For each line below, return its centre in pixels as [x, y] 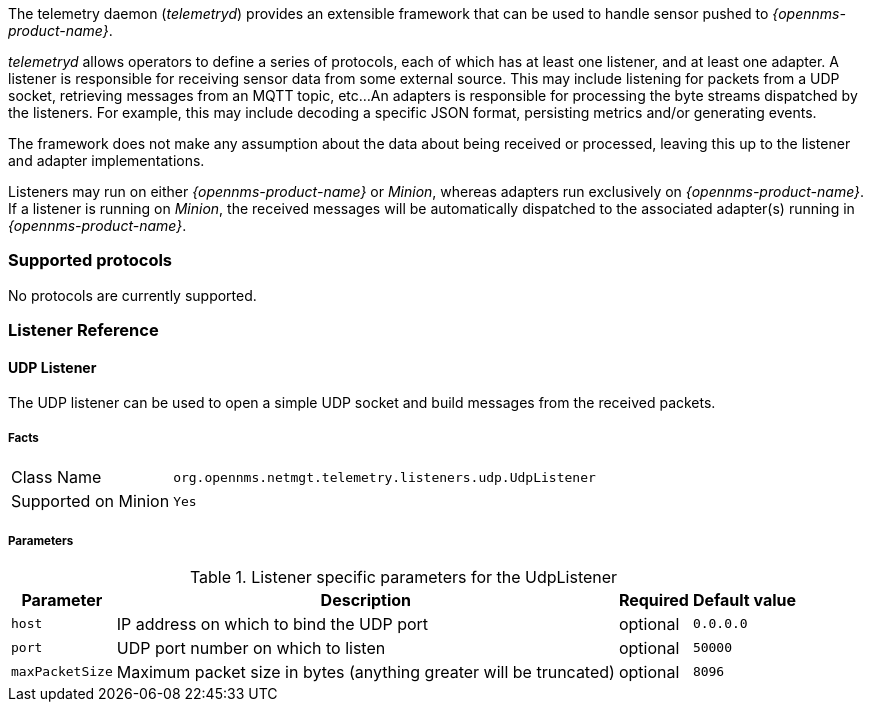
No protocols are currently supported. [132, 295]
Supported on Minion [90, 501]
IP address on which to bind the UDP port [272, 623]
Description [366, 599]
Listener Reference [83, 330]
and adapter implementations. [106, 160]
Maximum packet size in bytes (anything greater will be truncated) [365, 671]
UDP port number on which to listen [251, 647]
